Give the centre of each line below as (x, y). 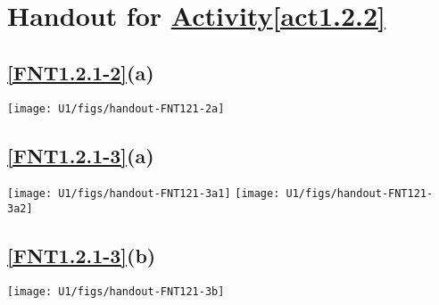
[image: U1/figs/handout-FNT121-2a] (116, 108)
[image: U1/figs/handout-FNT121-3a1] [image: (144, 194)
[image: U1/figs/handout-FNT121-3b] (116, 291)
